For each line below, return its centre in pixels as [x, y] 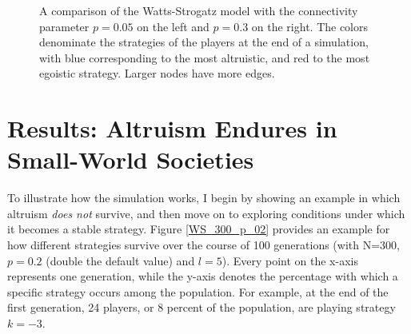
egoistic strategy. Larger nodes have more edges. [157, 73]
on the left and [173, 26]
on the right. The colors [310, 26]
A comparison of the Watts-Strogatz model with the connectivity [199, 10]
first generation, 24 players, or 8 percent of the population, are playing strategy [202, 307]
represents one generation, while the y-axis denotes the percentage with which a [203, 276]
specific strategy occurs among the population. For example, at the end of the [198, 291]
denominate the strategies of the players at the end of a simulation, [204, 42]
